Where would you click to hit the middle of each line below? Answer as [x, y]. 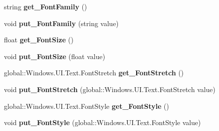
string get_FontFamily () [46, 6]
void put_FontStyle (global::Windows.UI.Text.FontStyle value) [102, 122]
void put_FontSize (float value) [55, 56]
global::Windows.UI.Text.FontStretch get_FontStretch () [94, 73]
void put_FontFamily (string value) [61, 23]
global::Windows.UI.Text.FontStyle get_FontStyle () [87, 106]
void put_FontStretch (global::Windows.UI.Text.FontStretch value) [110, 89]
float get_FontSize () [39, 40]
